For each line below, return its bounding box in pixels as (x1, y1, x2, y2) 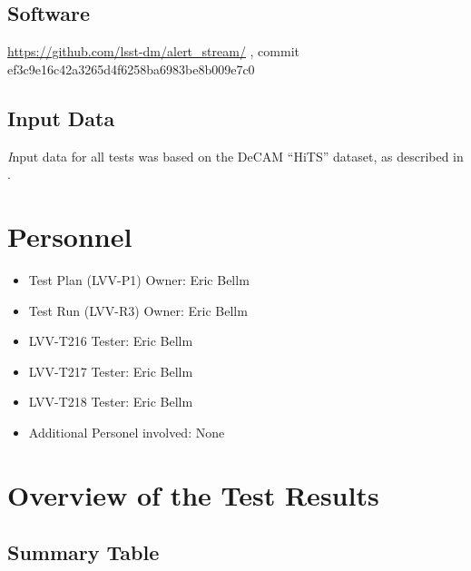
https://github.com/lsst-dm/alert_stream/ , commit (7, 42, 300, 61)
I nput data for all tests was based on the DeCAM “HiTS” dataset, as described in (7, 146, 464, 165)
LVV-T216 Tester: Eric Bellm (28, 331, 193, 350)
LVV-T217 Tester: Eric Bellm (28, 361, 193, 380)
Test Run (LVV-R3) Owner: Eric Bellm (28, 300, 248, 320)
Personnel (7, 217, 132, 254)
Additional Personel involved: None (28, 422, 225, 441)
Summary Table (7, 538, 160, 566)
